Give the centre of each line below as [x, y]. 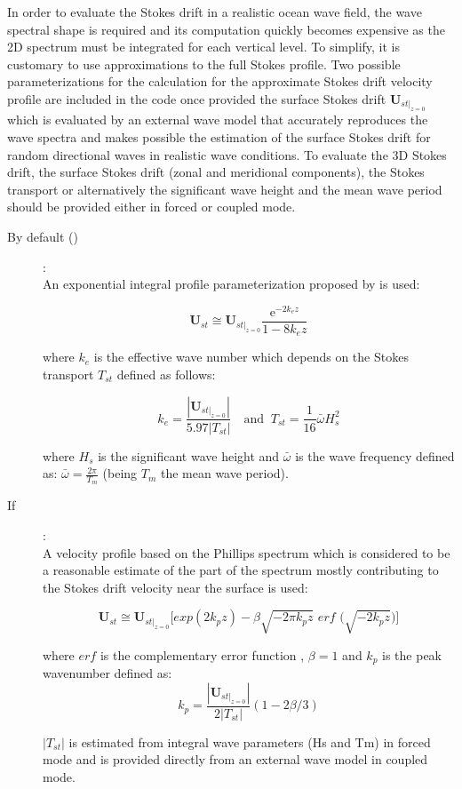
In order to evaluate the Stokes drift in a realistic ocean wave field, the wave [215, 12]
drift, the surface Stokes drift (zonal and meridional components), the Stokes [216, 172]
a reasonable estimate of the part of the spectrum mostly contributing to [241, 570]
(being [120, 473]
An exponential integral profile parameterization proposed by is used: [231, 284]
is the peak [412, 654]
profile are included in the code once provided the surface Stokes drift [197, 98]
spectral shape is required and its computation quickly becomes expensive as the [226, 29]
